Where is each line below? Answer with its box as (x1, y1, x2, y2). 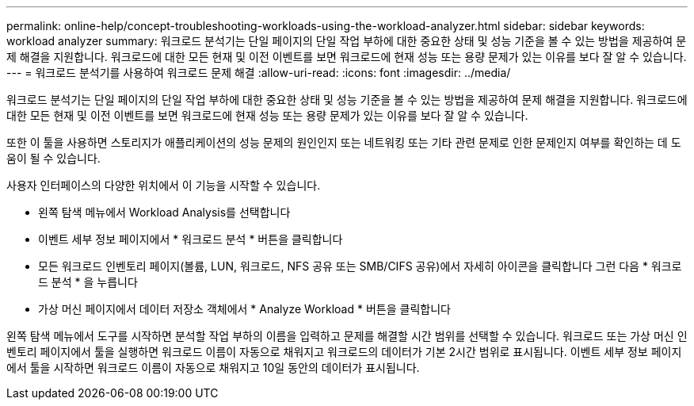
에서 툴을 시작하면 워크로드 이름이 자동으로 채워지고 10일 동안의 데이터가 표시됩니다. (6, 361, 420, 374)
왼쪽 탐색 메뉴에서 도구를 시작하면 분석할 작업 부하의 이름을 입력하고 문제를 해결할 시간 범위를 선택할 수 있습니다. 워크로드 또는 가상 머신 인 (6, 329, 688, 343)
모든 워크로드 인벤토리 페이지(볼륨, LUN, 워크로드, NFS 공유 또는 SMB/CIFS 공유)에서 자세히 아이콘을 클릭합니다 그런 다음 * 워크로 (38, 259, 682, 273)
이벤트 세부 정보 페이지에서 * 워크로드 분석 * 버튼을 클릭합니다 (38, 232, 343, 246)
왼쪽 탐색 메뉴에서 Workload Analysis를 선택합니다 (38, 205, 291, 219)
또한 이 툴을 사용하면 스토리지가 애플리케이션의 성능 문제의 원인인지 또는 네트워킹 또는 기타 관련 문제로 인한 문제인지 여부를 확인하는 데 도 (6, 136, 681, 149)
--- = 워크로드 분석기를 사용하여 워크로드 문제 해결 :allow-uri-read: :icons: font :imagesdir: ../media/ (6, 66, 511, 79)
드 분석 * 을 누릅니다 (38, 275, 138, 289)
